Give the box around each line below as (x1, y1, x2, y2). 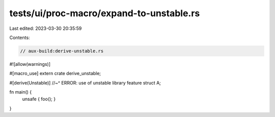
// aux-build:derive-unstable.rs (20, 48, 104, 54)
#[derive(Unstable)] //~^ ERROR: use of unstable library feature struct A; (9, 80, 161, 86)
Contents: (9, 34, 30, 41)
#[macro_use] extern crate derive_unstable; (9, 70, 101, 76)
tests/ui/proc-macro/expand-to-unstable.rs (9, 8, 200, 19)
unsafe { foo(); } (22, 96, 56, 102)
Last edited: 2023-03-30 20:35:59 (9, 25, 82, 31)
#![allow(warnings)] (9, 61, 51, 67)
